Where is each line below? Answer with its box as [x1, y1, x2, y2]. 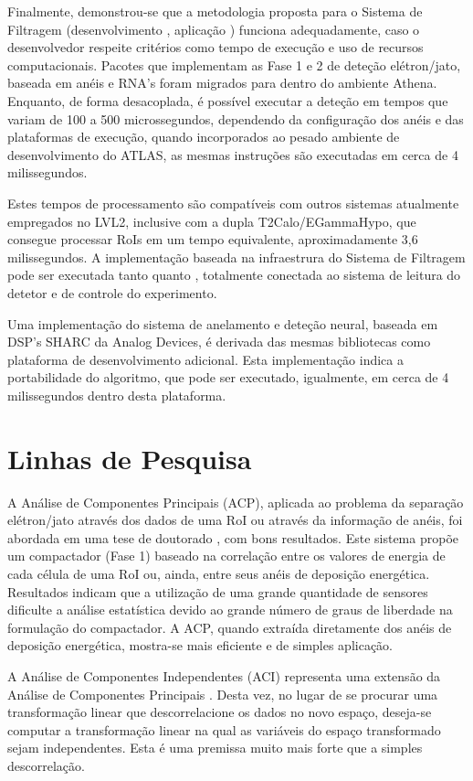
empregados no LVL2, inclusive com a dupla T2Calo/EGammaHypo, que [7, 211, 416, 230]
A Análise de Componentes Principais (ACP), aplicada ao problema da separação [7, 492, 464, 511]
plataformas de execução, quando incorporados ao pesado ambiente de [7, 127, 400, 146]
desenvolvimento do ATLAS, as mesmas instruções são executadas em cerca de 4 [7, 144, 458, 164]
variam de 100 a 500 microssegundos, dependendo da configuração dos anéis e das [7, 109, 464, 128]
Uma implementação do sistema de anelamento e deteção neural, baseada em [7, 314, 438, 333]
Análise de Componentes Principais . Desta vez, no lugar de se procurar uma [7, 684, 438, 703]
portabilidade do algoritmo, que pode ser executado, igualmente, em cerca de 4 [7, 368, 449, 387]
